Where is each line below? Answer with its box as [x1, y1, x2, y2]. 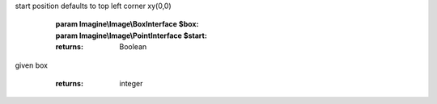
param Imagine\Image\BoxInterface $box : [55, 19, 199, 29]
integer [119, 78, 143, 88]
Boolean [119, 42, 147, 52]
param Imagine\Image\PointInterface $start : [55, 31, 208, 40]
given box [15, 60, 49, 70]
